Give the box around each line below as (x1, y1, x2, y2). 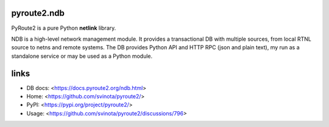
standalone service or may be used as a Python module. (11, 52, 153, 60)
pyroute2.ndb (11, 8, 65, 18)
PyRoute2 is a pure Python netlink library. (11, 24, 116, 32)
